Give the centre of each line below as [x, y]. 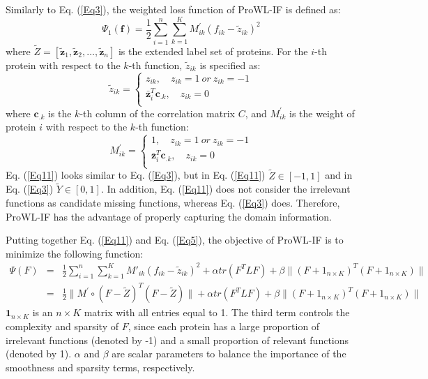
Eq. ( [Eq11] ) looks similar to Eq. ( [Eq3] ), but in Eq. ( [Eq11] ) [136, 175]
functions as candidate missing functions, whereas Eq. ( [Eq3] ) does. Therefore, [173, 202]
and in [339, 175]
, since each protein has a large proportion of [224, 326]
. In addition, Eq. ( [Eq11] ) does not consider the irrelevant [226, 189]
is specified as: [230, 65]
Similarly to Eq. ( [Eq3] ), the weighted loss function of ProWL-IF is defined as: [173, 9]
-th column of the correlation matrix [157, 113]
